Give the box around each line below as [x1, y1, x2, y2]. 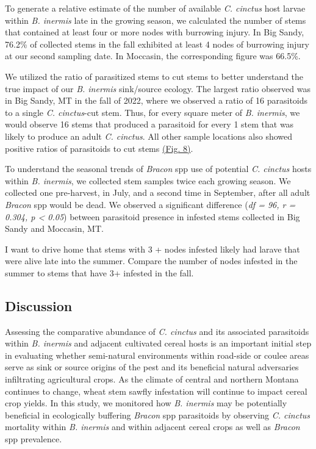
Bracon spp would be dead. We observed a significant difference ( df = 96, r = [5, 198, 296, 210]
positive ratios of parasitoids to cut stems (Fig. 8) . [5, 142, 193, 154]
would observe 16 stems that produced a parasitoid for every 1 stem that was [5, 118, 294, 131]
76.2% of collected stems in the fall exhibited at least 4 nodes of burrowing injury [5, 37, 309, 50]
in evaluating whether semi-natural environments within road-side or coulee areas [5, 348, 309, 361]
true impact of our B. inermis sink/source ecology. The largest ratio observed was [5, 82, 311, 95]
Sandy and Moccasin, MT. [5, 222, 104, 235]
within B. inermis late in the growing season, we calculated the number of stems [5, 13, 306, 26]
